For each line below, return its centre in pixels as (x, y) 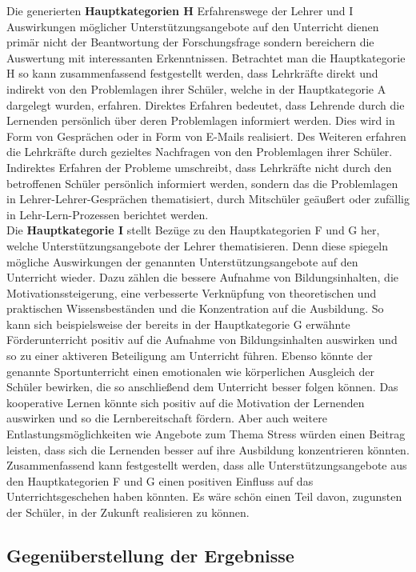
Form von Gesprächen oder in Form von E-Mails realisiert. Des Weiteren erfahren (206, 136)
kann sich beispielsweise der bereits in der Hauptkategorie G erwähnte (178, 324)
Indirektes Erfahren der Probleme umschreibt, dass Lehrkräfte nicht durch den (199, 167)
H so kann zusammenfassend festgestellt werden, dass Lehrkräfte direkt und (192, 73)
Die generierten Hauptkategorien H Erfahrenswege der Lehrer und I (180, 10)
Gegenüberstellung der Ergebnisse (150, 555)
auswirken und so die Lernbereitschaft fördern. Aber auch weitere (167, 418)
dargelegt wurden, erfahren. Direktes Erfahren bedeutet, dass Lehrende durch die (206, 104)
